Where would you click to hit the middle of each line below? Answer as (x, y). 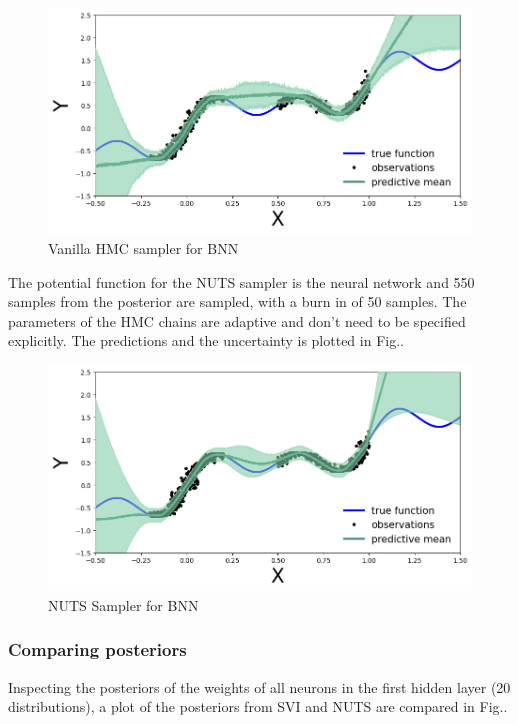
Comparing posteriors (97, 649)
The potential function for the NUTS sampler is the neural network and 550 (241, 281)
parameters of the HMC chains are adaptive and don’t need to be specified (237, 320)
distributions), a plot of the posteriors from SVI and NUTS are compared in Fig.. (258, 706)
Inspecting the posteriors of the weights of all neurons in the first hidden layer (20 (259, 686)
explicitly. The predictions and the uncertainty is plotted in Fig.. (206, 340)
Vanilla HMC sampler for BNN (143, 247)
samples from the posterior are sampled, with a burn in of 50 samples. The (237, 301)
